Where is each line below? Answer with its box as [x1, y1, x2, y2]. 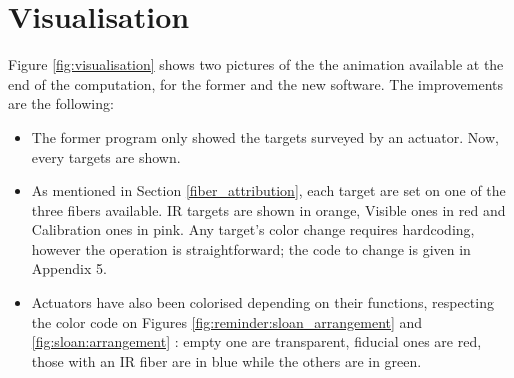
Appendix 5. [31, 258, 107, 279]
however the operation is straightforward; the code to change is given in [31, 238, 471, 259]
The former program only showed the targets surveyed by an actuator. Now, [31, 126, 499, 147]
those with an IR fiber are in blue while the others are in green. [31, 350, 422, 371]
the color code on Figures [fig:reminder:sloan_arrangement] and [31, 311, 423, 332]
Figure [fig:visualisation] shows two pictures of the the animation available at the [8, 54, 504, 75]
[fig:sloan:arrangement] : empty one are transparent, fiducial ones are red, [31, 331, 482, 352]
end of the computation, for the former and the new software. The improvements [8, 73, 503, 94]
